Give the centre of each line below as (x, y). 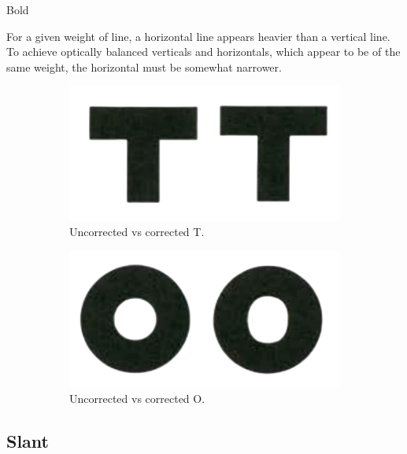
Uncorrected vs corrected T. (137, 232)
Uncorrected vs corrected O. (137, 399)
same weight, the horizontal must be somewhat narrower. (144, 66)
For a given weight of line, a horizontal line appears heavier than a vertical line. (198, 36)
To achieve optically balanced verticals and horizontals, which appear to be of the (203, 52)
